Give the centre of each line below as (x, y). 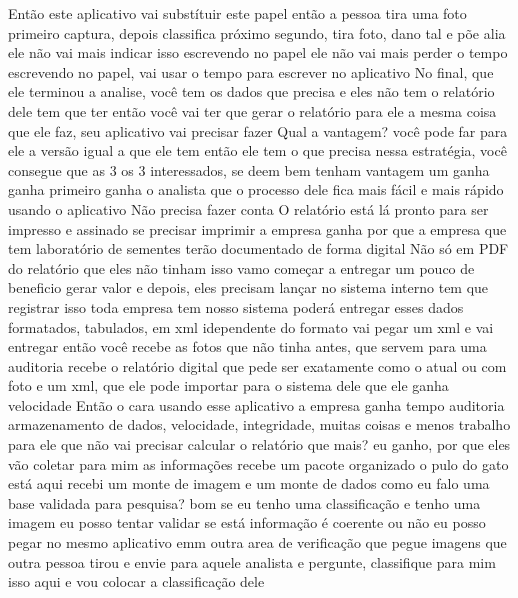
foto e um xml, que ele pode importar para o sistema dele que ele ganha (228, 385)
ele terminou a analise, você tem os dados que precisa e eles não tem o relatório (251, 91)
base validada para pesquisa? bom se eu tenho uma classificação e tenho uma (244, 502)
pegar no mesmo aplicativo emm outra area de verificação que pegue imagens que (257, 542)
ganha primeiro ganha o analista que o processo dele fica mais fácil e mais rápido (256, 189)
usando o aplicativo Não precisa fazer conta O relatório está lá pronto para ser (248, 208)
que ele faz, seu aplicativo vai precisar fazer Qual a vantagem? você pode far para (258, 130)
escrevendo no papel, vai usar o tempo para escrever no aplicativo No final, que (251, 71)
